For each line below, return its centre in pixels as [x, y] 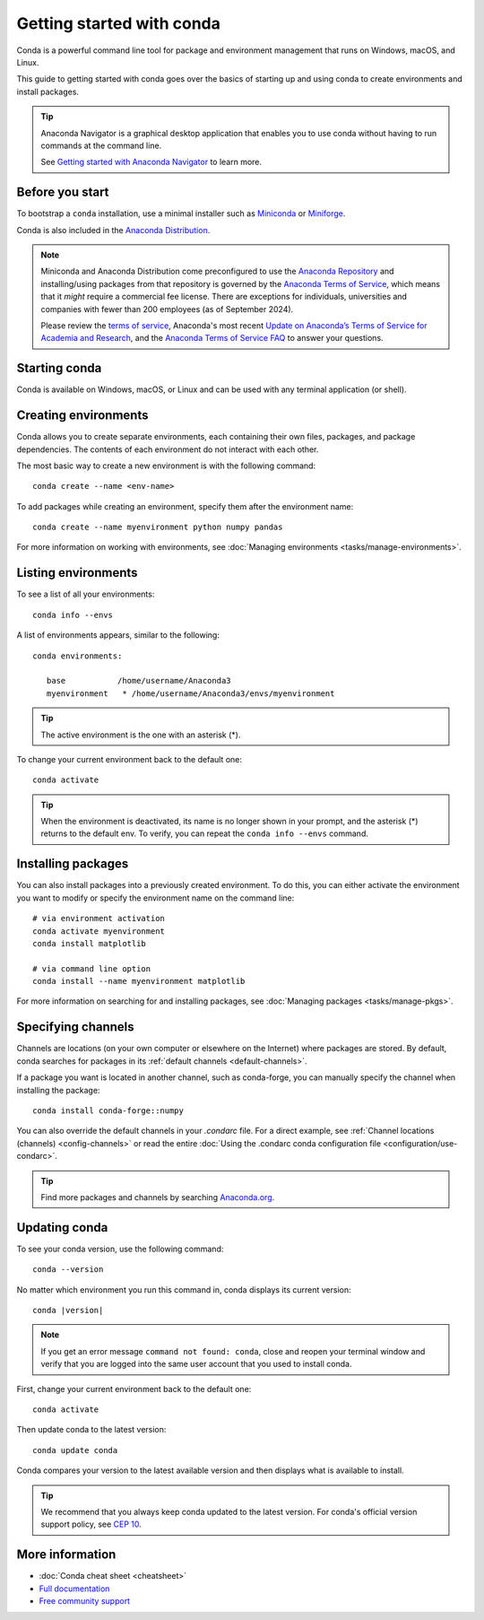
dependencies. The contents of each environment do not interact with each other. [168, 449]
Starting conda [59, 368]
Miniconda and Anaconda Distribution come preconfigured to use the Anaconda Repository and [217, 271]
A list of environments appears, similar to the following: [118, 635]
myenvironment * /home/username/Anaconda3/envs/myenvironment [190, 693]
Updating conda [62, 1228]
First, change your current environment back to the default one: [134, 1389]
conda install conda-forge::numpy [108, 1110]
